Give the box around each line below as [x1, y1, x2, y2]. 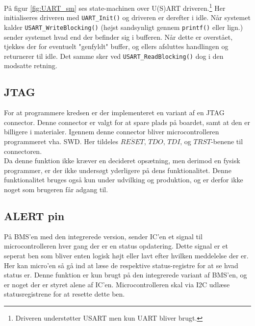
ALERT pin [4, 208, 65, 223]
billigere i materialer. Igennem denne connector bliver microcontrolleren [4, 126, 219, 137]
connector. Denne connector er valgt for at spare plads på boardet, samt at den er [4, 117, 250, 127]
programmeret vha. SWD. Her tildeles [4, 136, 118, 146]
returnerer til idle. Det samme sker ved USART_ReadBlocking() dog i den [4, 50, 224, 61]
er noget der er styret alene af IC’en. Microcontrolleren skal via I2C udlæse [4, 279, 230, 289]
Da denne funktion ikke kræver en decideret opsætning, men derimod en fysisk [4, 155, 240, 166]
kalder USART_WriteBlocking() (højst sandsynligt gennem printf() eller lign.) [4, 22, 243, 32]
